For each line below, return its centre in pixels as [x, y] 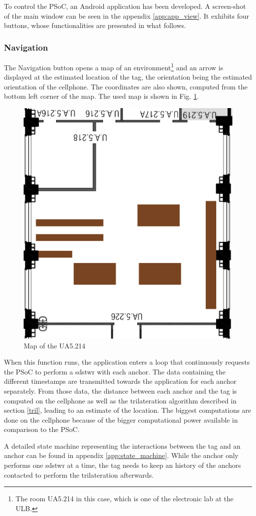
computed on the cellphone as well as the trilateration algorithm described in [120, 400]
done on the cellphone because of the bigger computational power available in [121, 419]
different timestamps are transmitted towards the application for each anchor [120, 381]
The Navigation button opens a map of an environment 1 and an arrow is [114, 67]
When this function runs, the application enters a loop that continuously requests [127, 362]
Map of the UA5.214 [55, 345]
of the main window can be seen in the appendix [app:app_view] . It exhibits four [127, 15]
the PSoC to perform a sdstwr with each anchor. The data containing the [115, 371]
